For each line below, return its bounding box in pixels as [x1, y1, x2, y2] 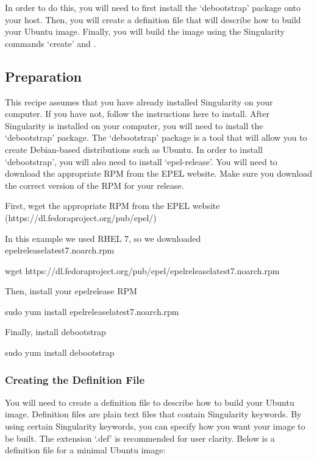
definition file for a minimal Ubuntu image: [5, 444, 166, 456]
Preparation [5, 66, 82, 85]
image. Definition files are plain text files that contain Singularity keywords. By [5, 408, 302, 420]
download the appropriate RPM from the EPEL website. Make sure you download [5, 167, 312, 180]
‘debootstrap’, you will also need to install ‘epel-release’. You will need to [5, 155, 277, 168]
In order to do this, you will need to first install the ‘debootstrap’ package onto [5, 1, 301, 13]
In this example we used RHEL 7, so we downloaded [5, 232, 201, 244]
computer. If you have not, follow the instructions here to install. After [5, 107, 270, 120]
